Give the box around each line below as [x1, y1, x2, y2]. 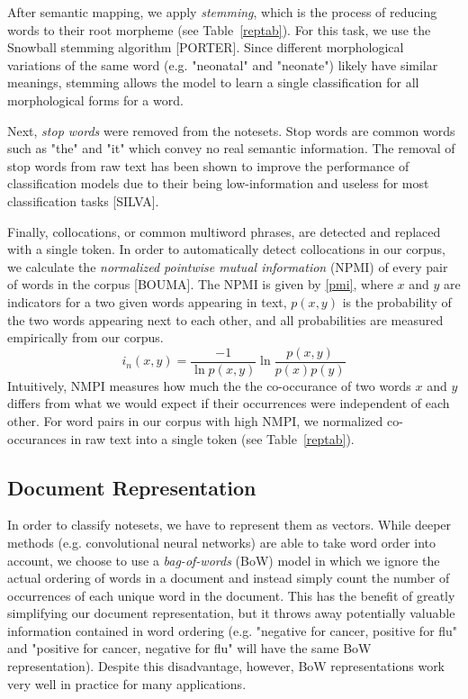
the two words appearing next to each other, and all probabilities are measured [7, 310, 444, 329]
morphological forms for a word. [7, 90, 184, 109]
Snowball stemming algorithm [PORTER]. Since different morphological [7, 38, 404, 57]
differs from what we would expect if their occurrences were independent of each [7, 394, 450, 413]
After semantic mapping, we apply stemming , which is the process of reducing [7, 3, 437, 21]
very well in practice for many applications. [7, 674, 247, 693]
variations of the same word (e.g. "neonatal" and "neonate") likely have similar [7, 55, 438, 74]
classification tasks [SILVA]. [7, 191, 159, 210]
